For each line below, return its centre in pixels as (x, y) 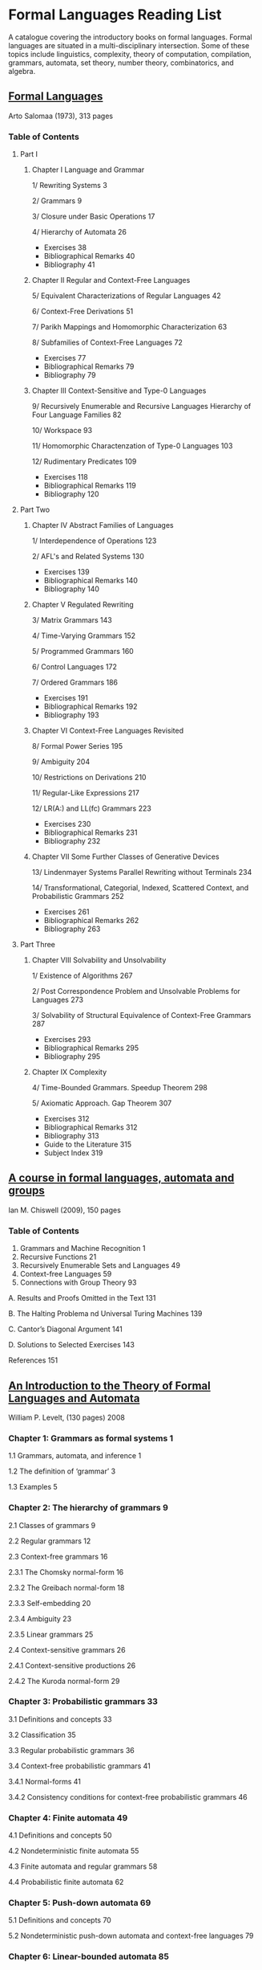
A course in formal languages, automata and (121, 1178)
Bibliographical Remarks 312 (91, 1127)
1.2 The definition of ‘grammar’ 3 (62, 1471)
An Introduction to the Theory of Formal (109, 1386)
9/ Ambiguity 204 (61, 762)
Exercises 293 (67, 1040)
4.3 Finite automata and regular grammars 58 (83, 1866)
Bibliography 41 (69, 265)
